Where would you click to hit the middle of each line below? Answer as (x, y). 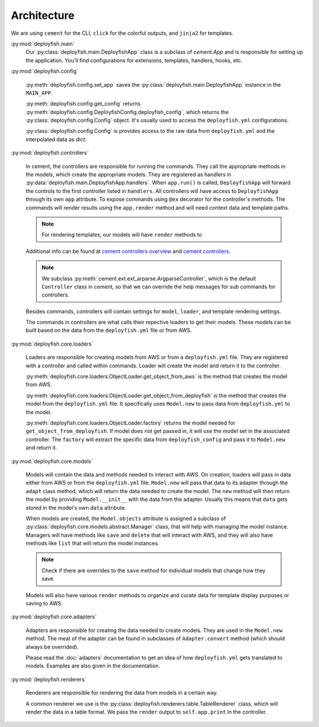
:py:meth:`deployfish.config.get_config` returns (83, 104)
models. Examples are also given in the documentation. (93, 666)
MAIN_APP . (39, 93)
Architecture (43, 15)
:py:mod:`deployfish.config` (45, 71)
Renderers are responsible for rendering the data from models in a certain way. (122, 693)
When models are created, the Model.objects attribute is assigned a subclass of (126, 518)
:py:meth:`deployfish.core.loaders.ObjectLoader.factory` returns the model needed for (131, 423)
